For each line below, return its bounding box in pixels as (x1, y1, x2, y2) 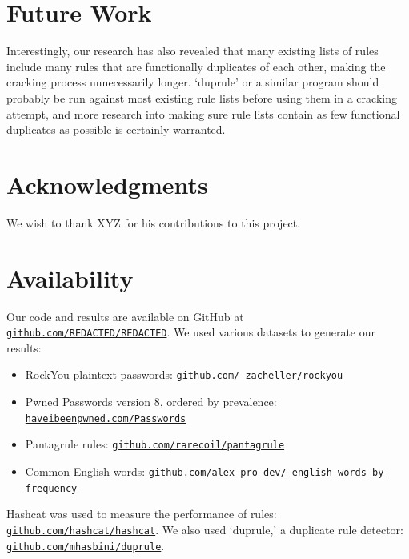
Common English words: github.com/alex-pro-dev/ (25, 462, 287, 479)
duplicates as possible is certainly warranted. (6, 121, 226, 138)
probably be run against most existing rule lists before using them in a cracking (6, 89, 397, 106)
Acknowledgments (6, 167, 208, 200)
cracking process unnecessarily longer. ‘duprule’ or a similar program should (6, 74, 379, 90)
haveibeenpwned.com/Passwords (25, 412, 186, 424)
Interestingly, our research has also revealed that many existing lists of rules (6, 42, 379, 59)
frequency (25, 482, 78, 494)
